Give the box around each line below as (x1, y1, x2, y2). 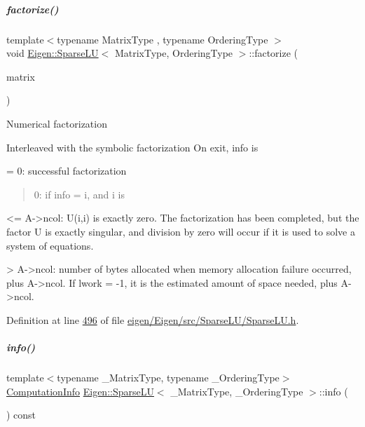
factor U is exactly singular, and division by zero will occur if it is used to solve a (6, 224, 355, 238)
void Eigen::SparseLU (6, 46, 99, 60)
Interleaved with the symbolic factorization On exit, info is (6, 140, 259, 154)
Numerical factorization (6, 116, 107, 130)
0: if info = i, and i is (34, 187, 125, 201)
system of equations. (6, 238, 94, 252)
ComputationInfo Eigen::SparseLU (6, 384, 154, 398)
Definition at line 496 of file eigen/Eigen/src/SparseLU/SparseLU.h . (6, 312, 299, 327)
